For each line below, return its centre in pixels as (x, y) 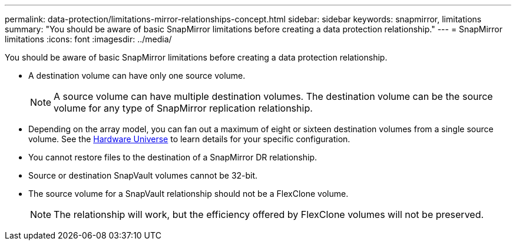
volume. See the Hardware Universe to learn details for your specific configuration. (189, 139)
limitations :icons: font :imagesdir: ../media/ (88, 39)
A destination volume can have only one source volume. (137, 75)
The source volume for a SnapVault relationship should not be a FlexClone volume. (188, 194)
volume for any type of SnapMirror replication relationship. (183, 108)
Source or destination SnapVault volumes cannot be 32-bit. (143, 175)
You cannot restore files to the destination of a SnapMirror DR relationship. (173, 157)
